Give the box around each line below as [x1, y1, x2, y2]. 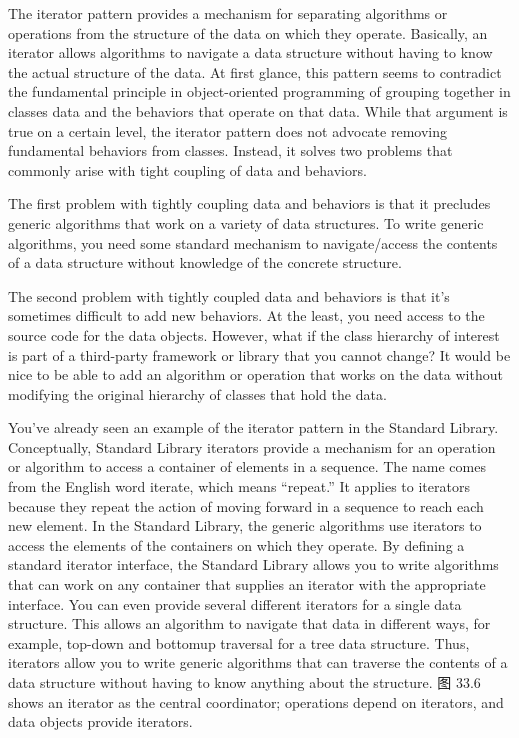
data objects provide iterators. [8, 711, 193, 732]
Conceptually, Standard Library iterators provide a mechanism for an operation [8, 436, 496, 457]
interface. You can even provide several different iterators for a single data [8, 593, 462, 614]
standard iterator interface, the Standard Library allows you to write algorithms [8, 554, 499, 575]
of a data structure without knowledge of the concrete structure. [8, 252, 402, 273]
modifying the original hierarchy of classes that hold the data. [8, 383, 387, 404]
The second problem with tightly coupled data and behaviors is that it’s [8, 285, 450, 306]
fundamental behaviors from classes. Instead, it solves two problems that [8, 140, 453, 161]
